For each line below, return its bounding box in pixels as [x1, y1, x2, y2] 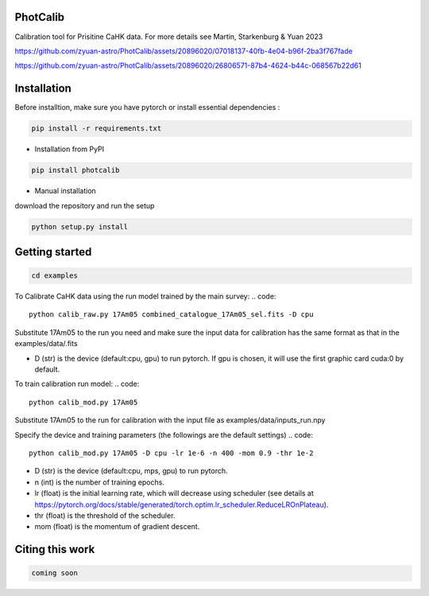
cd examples [31, 271, 79, 280]
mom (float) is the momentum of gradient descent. [34, 522, 200, 532]
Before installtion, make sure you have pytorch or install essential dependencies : [14, 103, 280, 112]
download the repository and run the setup [14, 201, 155, 210]
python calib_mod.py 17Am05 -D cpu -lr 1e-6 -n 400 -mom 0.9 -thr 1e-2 [29, 449, 314, 458]
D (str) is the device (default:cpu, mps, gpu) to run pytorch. [34, 466, 228, 476]
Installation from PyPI [34, 144, 105, 154]
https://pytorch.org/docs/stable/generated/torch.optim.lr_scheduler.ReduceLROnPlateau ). [34, 500, 329, 509]
